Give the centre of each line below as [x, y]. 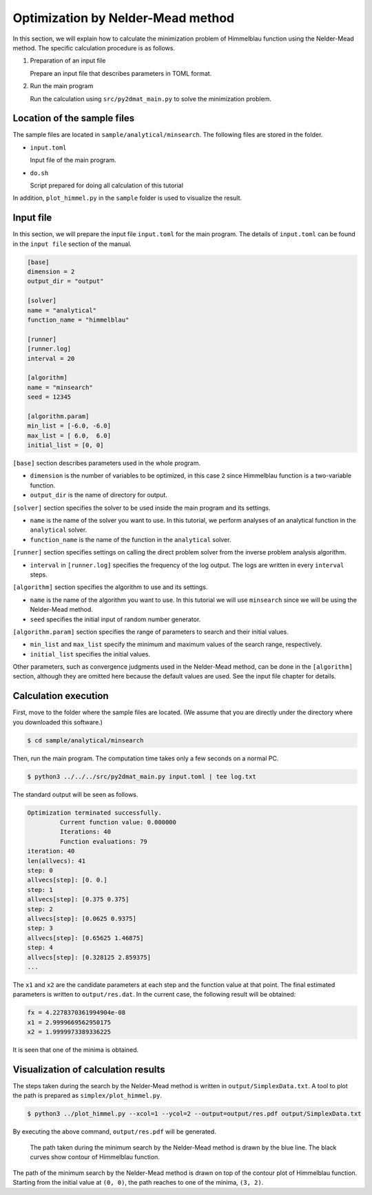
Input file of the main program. [73, 160]
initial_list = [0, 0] [65, 445]
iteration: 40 [51, 851]
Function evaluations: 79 [103, 841]
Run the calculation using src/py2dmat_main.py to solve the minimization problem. [151, 98]
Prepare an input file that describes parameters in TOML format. [121, 73]
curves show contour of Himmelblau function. [95, 1157]
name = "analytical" [62, 310]
